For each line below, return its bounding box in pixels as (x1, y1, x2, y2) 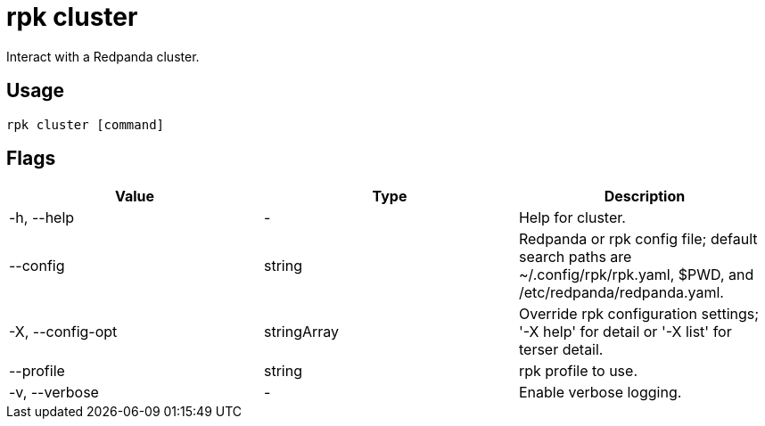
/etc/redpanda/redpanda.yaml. (518, 283, 724, 302)
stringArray (263, 323, 340, 341)
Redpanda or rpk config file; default (518, 230, 758, 249)
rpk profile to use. (518, 362, 637, 381)
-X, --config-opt (9, 323, 118, 341)
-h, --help (9, 209, 75, 227)
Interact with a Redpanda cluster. (6, 48, 200, 64)
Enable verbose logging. (518, 383, 682, 402)
